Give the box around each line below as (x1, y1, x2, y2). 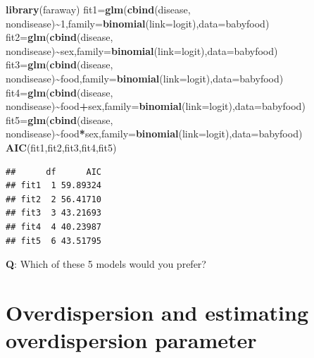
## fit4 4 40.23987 (6, 221, 102, 232)
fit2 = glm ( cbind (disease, (6, 30, 113, 44)
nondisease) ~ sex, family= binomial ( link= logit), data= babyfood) (6, 43, 278, 58)
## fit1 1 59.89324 (6, 180, 102, 191)
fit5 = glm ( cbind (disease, (6, 112, 113, 127)
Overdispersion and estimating (6, 297, 309, 326)
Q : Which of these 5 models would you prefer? (6, 257, 206, 271)
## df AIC (6, 166, 102, 177)
